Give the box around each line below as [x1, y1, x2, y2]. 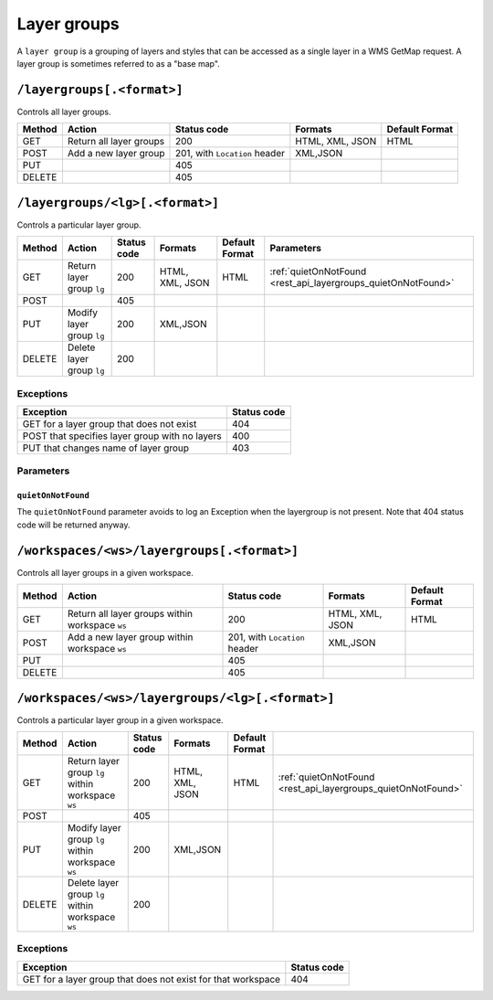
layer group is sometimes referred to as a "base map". [16, 58, 221, 69]
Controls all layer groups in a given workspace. [16, 567, 194, 578]
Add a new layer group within [67, 631, 194, 644]
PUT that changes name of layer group [22, 441, 190, 454]
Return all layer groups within [67, 608, 194, 621]
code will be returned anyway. [16, 519, 131, 530]
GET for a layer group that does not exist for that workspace [22, 973, 281, 985]
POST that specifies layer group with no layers [22, 430, 223, 442]
